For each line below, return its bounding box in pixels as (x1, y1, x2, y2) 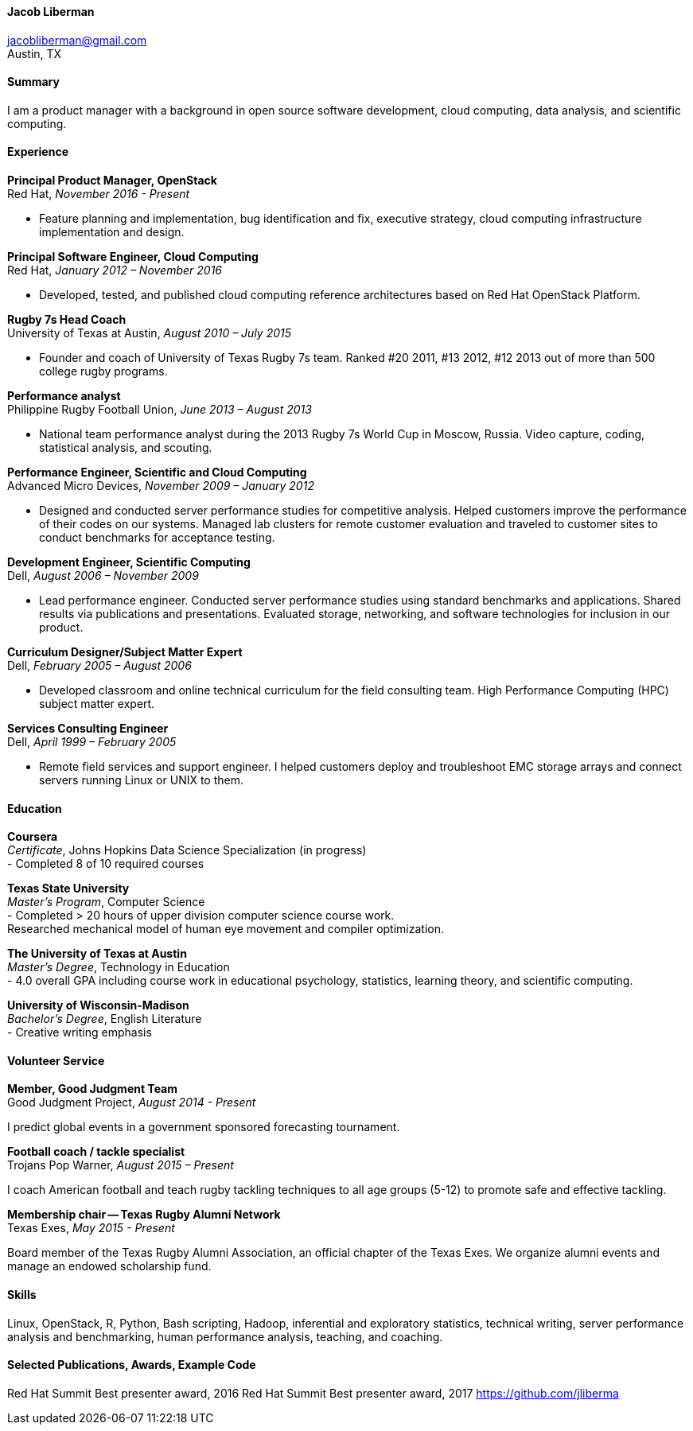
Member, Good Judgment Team (7, 1082, 178, 1096)
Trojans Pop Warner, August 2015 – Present (7, 1158, 234, 1172)
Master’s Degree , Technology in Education (7, 960, 230, 974)
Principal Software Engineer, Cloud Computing (7, 250, 259, 264)
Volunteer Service (7, 1053, 105, 1067)
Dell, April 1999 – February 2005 (7, 735, 177, 749)
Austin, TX (7, 46, 62, 60)
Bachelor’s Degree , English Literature (7, 1012, 202, 1026)
